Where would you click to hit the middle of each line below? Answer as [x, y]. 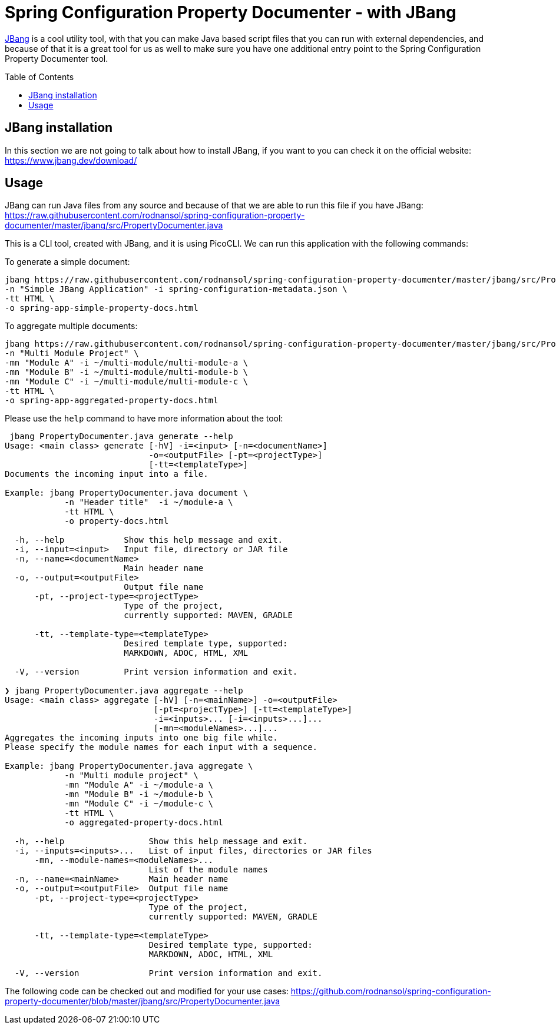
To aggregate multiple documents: [71, 326]
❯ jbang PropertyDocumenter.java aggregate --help [124, 691]
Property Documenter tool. [57, 58]
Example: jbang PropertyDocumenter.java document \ [127, 493]
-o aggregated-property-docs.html [144, 823]
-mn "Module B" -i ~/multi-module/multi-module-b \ [127, 372]
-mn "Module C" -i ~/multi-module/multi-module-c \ [127, 382]
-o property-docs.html [117, 521]
